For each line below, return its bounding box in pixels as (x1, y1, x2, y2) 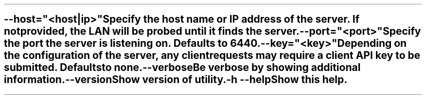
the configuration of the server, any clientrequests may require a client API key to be (4, 49, 421, 62)
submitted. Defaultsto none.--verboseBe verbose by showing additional (4, 61, 361, 74)
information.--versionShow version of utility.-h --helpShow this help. (4, 73, 348, 86)
